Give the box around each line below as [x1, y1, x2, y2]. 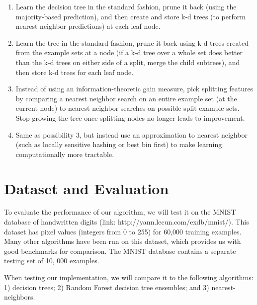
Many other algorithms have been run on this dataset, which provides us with [4, 236, 241, 246]
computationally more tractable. [15, 149, 114, 159]
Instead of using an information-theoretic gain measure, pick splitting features [15, 83, 254, 94]
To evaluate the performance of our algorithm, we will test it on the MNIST [4, 207, 236, 217]
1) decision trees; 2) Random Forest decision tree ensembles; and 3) [4, 282, 209, 292]
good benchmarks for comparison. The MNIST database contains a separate [4, 245, 236, 256]
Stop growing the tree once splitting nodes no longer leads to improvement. [15, 112, 245, 123]
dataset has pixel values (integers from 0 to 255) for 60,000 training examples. [4, 226, 242, 236]
